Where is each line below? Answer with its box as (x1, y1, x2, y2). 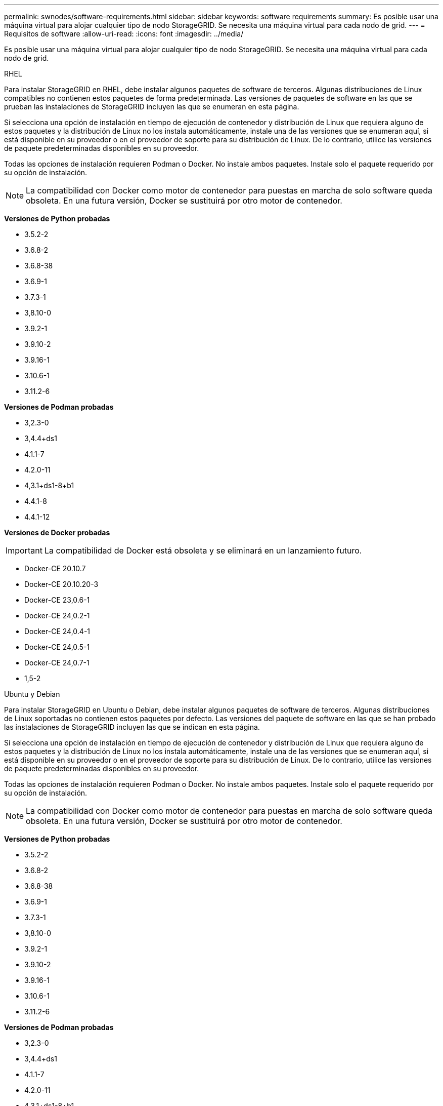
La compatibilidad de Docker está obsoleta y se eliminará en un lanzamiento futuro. (44, 545, 362, 556)
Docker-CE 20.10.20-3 (24, 580, 99, 588)
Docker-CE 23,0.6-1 (24, 596, 90, 604)
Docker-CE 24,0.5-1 (24, 643, 90, 651)
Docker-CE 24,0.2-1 (24, 611, 90, 620)
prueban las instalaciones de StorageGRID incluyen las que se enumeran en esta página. (4, 102, 299, 111)
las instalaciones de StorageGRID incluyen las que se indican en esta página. (4, 723, 260, 731)
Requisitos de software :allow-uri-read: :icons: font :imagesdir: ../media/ (4, 29, 244, 38)
